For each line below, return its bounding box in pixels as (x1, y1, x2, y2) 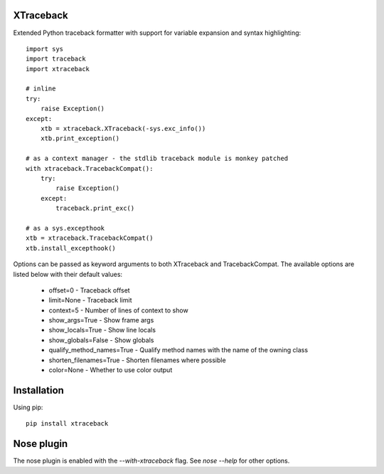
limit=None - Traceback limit (48, 296, 132, 305)
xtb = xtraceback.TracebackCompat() (26, 234, 154, 242)
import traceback (26, 55, 86, 63)
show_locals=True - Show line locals (48, 326, 156, 335)
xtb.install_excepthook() (26, 244, 117, 252)
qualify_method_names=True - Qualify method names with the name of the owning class (48, 346, 309, 354)
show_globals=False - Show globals (48, 335, 154, 344)
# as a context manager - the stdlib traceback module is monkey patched (26, 154, 289, 163)
